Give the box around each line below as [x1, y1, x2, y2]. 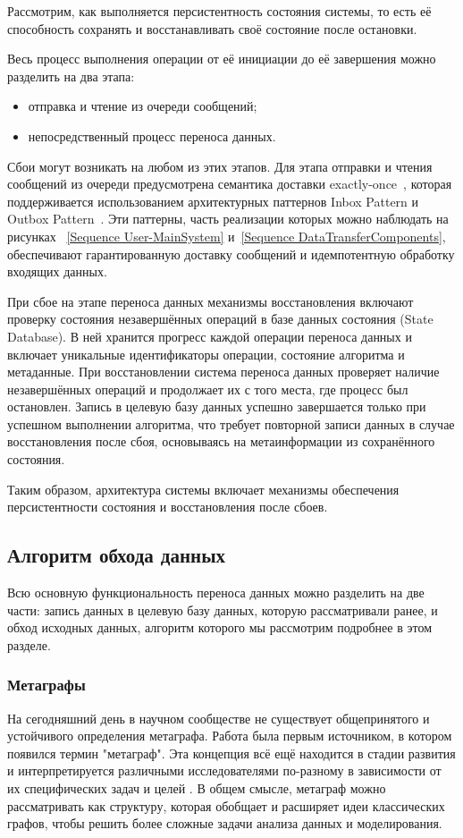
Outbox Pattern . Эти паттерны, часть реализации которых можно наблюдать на [7, 209, 449, 228]
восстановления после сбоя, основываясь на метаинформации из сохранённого [7, 432, 435, 451]
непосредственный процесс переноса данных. [28, 126, 276, 145]
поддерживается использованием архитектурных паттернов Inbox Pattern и [7, 191, 419, 210]
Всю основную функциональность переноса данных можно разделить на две [7, 583, 425, 602]
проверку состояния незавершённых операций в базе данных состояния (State [7, 309, 434, 328]
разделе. [7, 635, 51, 654]
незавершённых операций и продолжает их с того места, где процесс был [7, 379, 408, 398]
